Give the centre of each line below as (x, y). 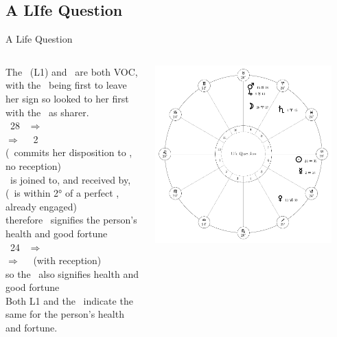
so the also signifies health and (72, 273)
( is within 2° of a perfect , (62, 193)
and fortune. (32, 328)
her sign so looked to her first (67, 98)
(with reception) (67, 260)
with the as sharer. (47, 112)
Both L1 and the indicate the (69, 300)
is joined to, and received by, (70, 179)
